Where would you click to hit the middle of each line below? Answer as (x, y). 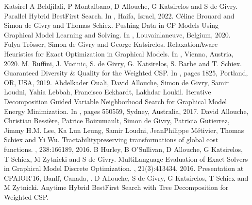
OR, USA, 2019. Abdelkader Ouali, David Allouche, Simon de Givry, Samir (117, 82)
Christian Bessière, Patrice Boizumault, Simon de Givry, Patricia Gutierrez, (117, 121)
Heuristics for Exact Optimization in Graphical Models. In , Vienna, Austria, (119, 53)
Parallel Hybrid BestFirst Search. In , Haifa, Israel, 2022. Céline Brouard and (119, 15)
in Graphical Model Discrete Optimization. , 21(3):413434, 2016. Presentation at (124, 168)
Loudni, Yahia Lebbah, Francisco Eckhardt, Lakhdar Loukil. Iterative (108, 92)
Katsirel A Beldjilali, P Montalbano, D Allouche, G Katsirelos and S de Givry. (121, 6)
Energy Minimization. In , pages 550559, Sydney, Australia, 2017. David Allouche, (126, 111)
